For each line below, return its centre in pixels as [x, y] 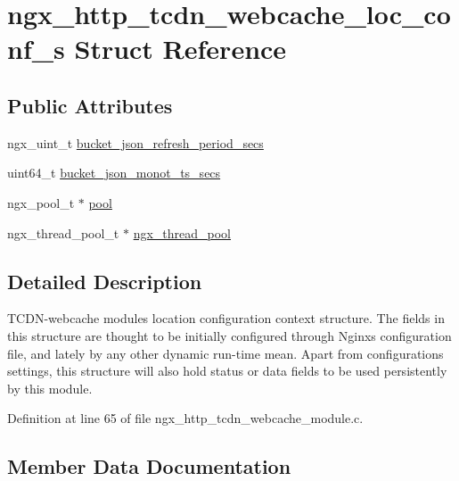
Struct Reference [180, 49]
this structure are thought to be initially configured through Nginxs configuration [229, 335]
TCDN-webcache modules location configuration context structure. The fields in [226, 318]
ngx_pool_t [41, 202]
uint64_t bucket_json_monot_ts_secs [114, 173]
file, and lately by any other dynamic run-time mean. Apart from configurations [225, 353]
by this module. [50, 388]
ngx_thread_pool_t [63, 232]
